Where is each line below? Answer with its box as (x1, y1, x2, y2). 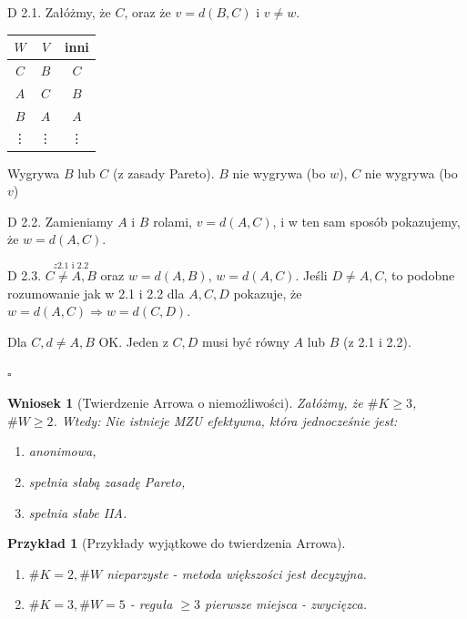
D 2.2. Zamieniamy (7, 211, 114, 230)
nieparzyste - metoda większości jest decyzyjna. (107, 563, 367, 583)
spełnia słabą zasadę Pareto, (28, 472, 186, 491)
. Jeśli (295, 266, 328, 285)
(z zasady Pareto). (113, 163, 215, 182)
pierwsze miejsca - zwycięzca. (205, 594, 368, 614)
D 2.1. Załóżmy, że (7, 3, 111, 21)
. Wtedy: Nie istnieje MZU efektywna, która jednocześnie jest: (53, 411, 398, 430)
